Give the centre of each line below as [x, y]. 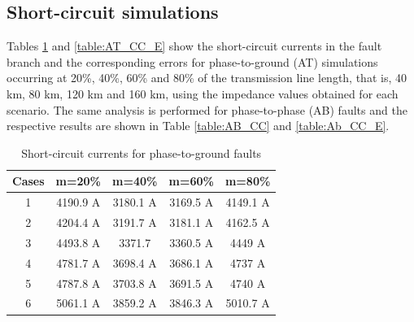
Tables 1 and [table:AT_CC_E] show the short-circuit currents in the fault [194, 46]
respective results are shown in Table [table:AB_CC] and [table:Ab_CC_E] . [198, 126]
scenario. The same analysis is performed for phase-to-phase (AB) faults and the [207, 109]
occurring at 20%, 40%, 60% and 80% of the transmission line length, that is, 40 [207, 78]
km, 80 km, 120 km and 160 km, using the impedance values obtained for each [203, 93]
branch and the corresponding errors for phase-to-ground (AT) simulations [192, 61]
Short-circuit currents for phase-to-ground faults [142, 152]
